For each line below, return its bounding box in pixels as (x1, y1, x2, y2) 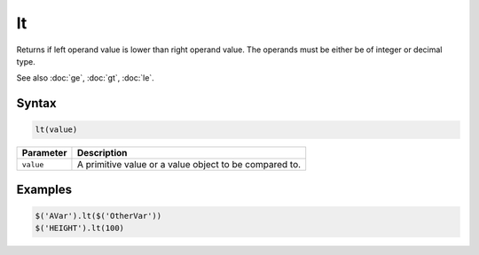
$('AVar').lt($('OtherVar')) (35, 211, 162, 220)
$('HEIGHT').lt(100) (35, 223, 124, 234)
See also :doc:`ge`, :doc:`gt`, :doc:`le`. (16, 73, 154, 83)
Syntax (16, 96, 57, 111)
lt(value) (35, 125, 78, 135)
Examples (16, 182, 73, 197)
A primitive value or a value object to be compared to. (76, 158, 302, 171)
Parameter (21, 147, 67, 159)
